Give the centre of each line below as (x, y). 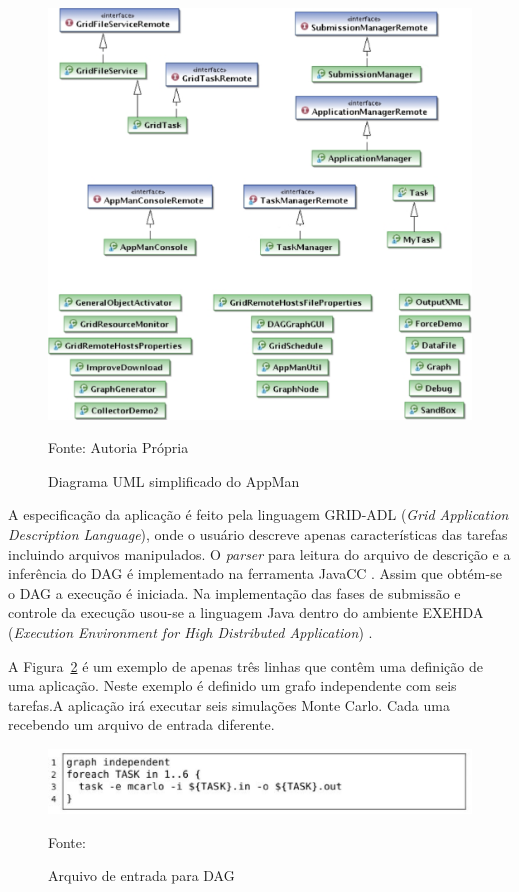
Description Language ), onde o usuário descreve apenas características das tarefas (258, 533)
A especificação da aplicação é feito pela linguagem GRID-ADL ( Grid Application (258, 514)
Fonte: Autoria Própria (118, 447)
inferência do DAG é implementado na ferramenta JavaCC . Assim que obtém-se (255, 573)
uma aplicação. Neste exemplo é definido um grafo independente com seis (232, 685)
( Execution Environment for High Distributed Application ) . (190, 631)
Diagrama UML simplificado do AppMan (174, 480)
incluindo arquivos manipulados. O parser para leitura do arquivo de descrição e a (259, 553)
